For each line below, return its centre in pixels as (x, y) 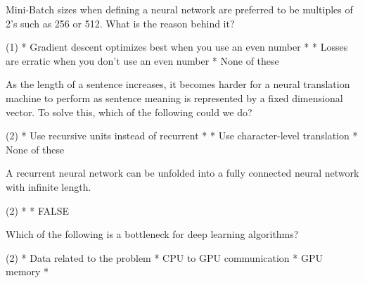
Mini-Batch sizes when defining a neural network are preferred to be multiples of (179, 9)
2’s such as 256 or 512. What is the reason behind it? (120, 23)
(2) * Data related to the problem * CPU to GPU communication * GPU (164, 257)
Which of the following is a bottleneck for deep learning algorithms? (152, 234)
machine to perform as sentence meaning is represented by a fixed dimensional (174, 98)
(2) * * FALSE (38, 210)
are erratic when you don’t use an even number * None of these (142, 60)
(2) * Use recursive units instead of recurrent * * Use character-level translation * (182, 136)
